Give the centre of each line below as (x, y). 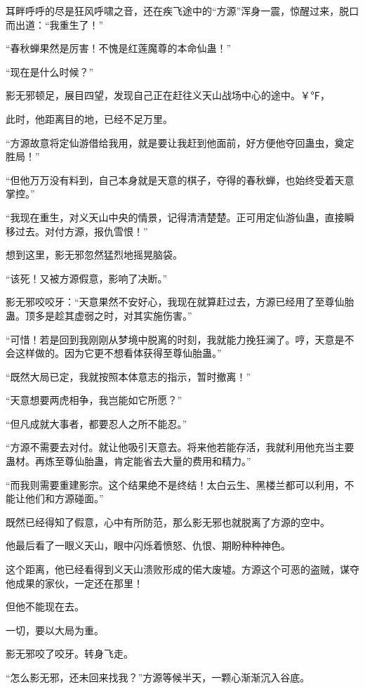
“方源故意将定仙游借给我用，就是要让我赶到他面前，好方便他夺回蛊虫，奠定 (180, 142)
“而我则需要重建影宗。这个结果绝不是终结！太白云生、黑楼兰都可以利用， (175, 484)
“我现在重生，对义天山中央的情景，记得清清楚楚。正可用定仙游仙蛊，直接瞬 (180, 217)
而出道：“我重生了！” (55, 24)
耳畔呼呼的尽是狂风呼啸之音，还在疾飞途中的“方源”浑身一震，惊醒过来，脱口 (182, 11)
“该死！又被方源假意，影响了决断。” (87, 278)
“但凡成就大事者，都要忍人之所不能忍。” (97, 423)
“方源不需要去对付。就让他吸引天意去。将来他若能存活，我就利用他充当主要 (180, 447)
